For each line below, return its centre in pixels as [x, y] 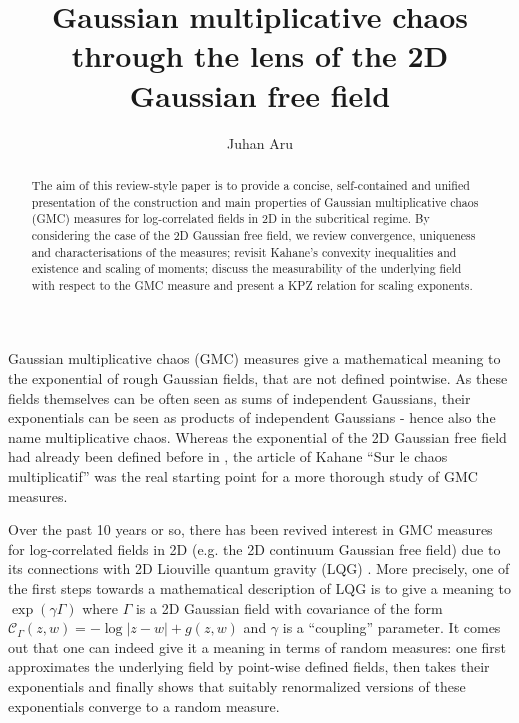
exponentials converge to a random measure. [144, 705]
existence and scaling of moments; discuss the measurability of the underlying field [246, 268]
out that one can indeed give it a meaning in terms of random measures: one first [257, 646]
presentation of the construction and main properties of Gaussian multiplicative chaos [255, 201]
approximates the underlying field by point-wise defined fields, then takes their [249, 666]
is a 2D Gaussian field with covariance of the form [289, 607]
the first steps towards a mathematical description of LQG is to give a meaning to [259, 588]
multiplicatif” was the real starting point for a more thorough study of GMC [243, 476]
